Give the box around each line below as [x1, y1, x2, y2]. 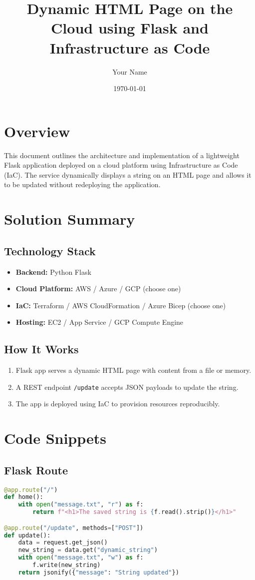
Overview [4, 121, 70, 141]
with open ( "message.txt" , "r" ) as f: [18, 501, 144, 508]
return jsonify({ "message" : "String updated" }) [18, 568, 179, 576]
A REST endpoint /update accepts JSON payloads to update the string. [15, 381, 239, 392]
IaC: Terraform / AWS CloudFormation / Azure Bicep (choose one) [15, 300, 226, 310]
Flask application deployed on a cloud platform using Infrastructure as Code [4, 160, 238, 170]
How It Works [4, 341, 79, 357]
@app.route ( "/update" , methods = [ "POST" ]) [4, 524, 144, 531]
